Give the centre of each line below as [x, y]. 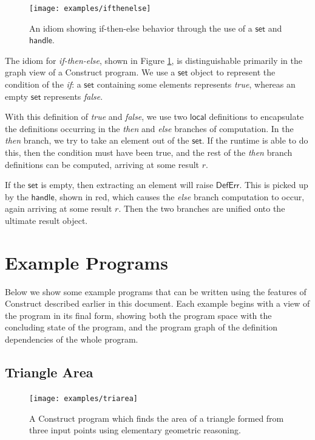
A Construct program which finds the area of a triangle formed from [157, 418]
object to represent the [233, 72]
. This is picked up [274, 185]
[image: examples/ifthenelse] [90, 9]
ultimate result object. [46, 220]
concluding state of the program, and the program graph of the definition [141, 327]
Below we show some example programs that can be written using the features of [156, 291]
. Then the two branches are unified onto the [202, 208]
